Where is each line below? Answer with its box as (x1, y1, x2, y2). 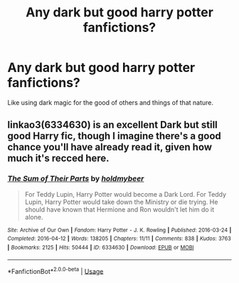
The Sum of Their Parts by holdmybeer (7, 174, 144, 184)
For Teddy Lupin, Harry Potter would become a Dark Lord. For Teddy (24, 190, 226, 198)
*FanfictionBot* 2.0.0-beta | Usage (7, 265, 104, 275)
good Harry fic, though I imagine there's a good (7, 130, 222, 143)
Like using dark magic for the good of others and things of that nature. (7, 98, 214, 107)
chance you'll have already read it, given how (7, 141, 212, 153)
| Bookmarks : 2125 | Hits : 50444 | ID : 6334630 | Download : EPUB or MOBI (7, 244, 194, 251)
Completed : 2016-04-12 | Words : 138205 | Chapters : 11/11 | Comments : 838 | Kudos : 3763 (7, 235, 231, 242)
